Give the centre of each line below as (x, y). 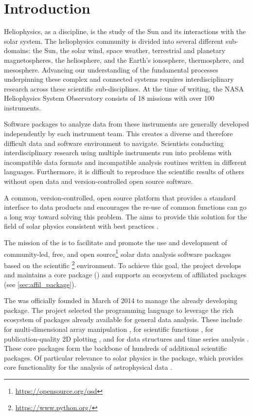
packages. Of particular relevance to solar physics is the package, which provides (124, 357)
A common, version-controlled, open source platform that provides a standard (120, 197)
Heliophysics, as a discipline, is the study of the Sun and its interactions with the (125, 31)
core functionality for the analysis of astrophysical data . (88, 367)
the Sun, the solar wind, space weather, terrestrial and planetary (129, 50)
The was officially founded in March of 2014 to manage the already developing (121, 300)
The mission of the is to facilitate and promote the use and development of (116, 242)
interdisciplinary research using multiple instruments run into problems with (118, 153)
